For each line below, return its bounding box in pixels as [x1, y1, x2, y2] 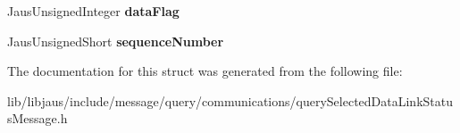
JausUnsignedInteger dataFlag [7, 2, 180, 20]
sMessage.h [7, 109, 68, 128]
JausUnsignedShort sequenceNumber [7, 31, 224, 50]
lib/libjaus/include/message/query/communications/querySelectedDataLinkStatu [7, 91, 453, 110]
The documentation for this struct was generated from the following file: [7, 62, 403, 80]
